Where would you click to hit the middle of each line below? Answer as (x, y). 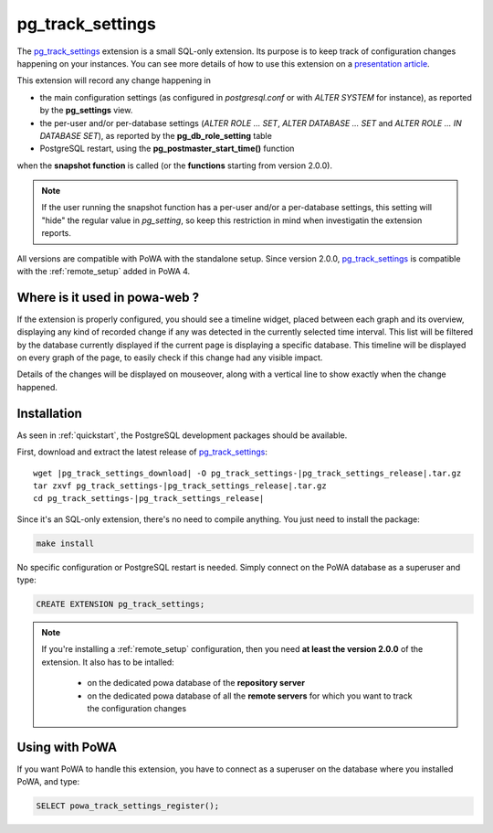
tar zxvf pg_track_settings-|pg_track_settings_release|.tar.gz (180, 486)
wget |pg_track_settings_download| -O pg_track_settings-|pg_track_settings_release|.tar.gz (247, 473)
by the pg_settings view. (86, 111)
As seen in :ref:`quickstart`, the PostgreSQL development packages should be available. (182, 435)
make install (65, 543)
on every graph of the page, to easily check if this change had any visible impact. (170, 358)
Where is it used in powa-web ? (108, 297)
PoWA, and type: (48, 782)
